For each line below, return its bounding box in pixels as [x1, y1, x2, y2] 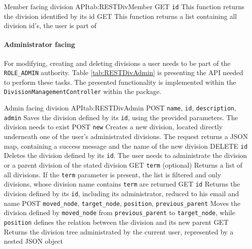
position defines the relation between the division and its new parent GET [4, 217, 229, 227]
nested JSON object [4, 236, 63, 246]
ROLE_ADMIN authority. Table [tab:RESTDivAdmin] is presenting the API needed [4, 67, 243, 78]
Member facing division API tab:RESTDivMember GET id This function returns [4, 1, 245, 11]
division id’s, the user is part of [4, 20, 96, 31]
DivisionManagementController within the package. [4, 86, 161, 96]
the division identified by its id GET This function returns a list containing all [4, 11, 237, 21]
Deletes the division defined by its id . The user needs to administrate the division [4, 150, 247, 160]
